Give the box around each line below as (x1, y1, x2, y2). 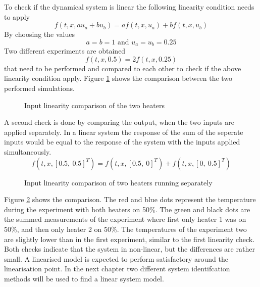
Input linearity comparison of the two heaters (24, 100, 165, 110)
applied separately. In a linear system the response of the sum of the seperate (4, 126, 243, 137)
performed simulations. (4, 83, 75, 93)
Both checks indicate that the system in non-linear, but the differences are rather (4, 244, 255, 254)
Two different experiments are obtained (4, 45, 126, 56)
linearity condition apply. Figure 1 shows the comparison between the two (4, 73, 233, 83)
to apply (4, 11, 30, 22)
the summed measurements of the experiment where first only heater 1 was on (4, 214, 246, 224)
